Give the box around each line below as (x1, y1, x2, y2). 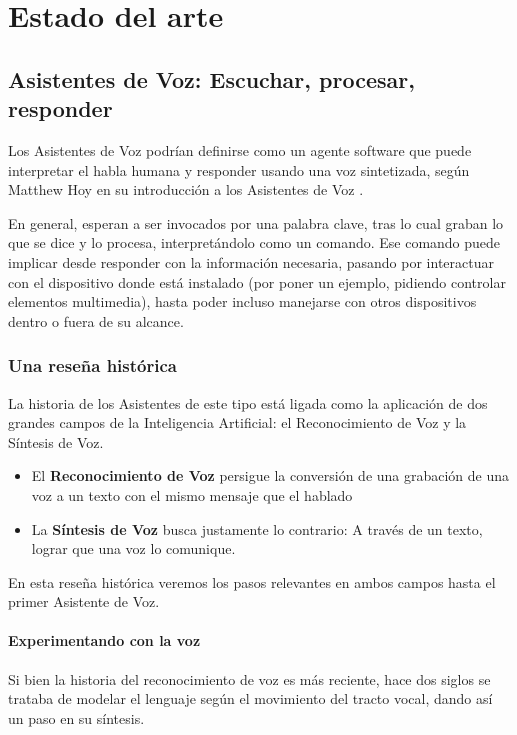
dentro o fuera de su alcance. (8, 310, 184, 331)
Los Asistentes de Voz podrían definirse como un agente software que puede (8, 139, 472, 160)
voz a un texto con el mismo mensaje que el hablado (31, 484, 353, 505)
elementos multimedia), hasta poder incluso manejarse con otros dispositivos (8, 291, 477, 312)
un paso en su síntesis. (8, 707, 145, 728)
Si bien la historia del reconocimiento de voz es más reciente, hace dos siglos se (8, 668, 491, 689)
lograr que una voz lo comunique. (31, 538, 236, 559)
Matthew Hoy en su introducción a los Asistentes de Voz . (8, 179, 364, 200)
